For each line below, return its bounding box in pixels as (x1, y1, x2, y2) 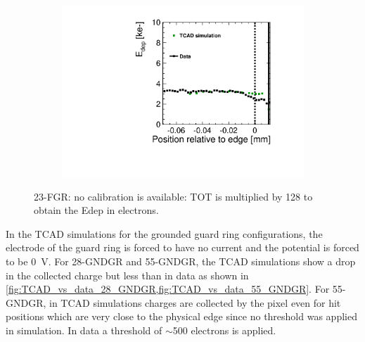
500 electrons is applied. (172, 323, 276, 338)
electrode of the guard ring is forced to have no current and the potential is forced (6, 240, 359, 255)
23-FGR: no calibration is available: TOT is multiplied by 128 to (34, 189, 313, 203)
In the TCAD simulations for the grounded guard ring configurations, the (6, 226, 323, 241)
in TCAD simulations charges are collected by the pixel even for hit (49, 295, 341, 310)
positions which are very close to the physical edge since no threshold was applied (6, 309, 357, 324)
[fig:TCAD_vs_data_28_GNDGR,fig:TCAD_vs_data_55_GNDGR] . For (6, 281, 330, 296)
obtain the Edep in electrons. (34, 203, 159, 217)
